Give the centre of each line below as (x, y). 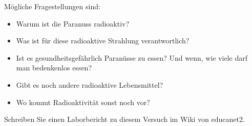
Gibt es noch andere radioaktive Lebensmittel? (90, 84)
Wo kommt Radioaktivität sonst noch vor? (83, 102)
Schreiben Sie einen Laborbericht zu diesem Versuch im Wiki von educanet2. (124, 119)
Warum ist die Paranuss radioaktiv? (73, 23)
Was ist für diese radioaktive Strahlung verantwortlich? (103, 41)
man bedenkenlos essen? (54, 68)
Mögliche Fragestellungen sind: (52, 6)
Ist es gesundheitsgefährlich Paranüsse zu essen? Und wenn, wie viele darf (132, 57)
